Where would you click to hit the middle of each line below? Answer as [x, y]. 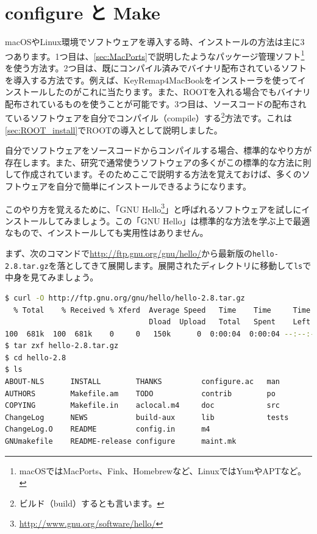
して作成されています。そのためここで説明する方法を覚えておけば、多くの [153, 174]
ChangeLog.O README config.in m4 [108, 429]
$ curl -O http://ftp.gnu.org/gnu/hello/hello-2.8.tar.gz [125, 298]
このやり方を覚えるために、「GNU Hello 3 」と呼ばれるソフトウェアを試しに [153, 208]
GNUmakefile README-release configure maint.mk [121, 442]
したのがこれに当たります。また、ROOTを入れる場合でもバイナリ [179, 92]
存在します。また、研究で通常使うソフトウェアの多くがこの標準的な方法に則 [158, 162]
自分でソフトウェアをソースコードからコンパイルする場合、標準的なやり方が [158, 150]
